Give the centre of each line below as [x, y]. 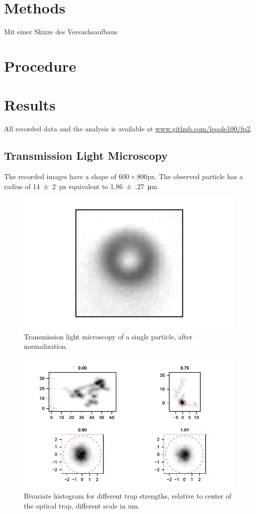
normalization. [46, 346]
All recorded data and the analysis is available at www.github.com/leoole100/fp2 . [128, 129]
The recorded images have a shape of [60, 176]
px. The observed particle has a [195, 176]
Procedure [40, 65]
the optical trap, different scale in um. [82, 505]
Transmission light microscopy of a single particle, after [108, 336]
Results [30, 105]
